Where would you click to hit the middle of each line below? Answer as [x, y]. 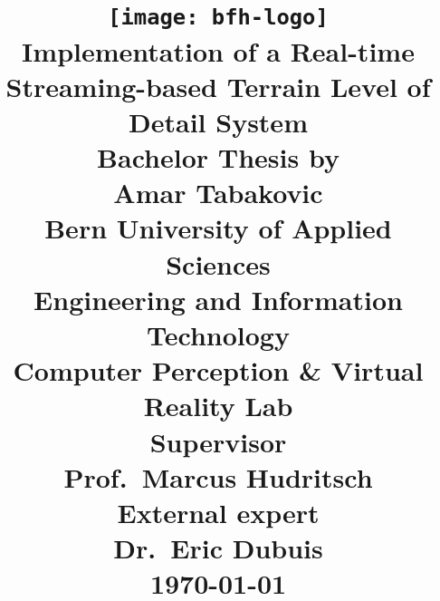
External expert [218, 512]
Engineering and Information [218, 299]
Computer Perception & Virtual [218, 370]
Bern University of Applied [218, 228]
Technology [218, 334]
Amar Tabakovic [218, 193]
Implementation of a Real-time [218, 50]
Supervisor [218, 441]
